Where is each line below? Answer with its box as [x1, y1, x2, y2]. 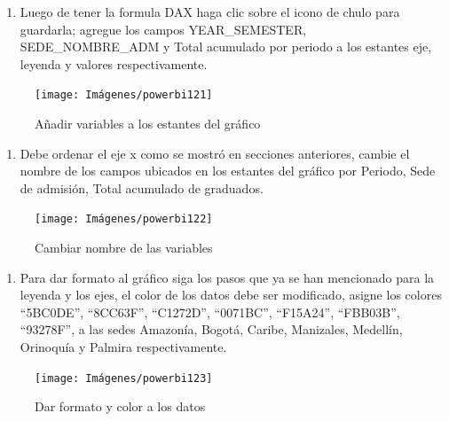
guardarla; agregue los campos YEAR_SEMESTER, [20, 19, 307, 38]
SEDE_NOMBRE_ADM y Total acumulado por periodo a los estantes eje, [20, 37, 432, 56]
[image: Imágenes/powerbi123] [35, 371, 213, 385]
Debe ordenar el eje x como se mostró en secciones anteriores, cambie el [20, 144, 410, 162]
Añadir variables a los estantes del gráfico [35, 114, 261, 133]
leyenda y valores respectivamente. [20, 54, 208, 73]
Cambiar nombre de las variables [35, 238, 213, 257]
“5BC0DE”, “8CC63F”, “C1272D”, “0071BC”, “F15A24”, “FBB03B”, [20, 302, 400, 321]
